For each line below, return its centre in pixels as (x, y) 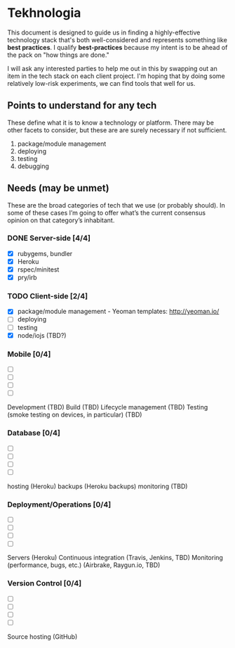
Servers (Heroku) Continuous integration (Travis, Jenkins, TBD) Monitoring (115, 558)
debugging (33, 166)
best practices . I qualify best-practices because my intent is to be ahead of (117, 47)
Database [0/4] (34, 433)
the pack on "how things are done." (59, 55)
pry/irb (27, 278)
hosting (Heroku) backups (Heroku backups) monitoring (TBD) (98, 486)
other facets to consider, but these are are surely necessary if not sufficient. (117, 130)
